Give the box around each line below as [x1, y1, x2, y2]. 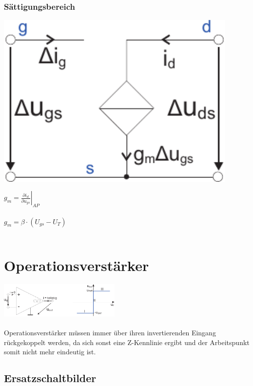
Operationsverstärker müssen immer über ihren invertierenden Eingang [4, 328, 216, 338]
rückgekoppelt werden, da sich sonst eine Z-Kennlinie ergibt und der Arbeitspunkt [4, 337, 250, 347]
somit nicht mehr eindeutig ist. [4, 347, 96, 357]
